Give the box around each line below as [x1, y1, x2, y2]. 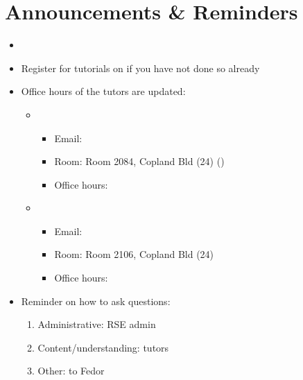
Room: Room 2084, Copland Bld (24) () [54, 154, 225, 169]
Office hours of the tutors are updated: [21, 84, 186, 98]
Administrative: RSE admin [37, 317, 156, 331]
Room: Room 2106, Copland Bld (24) [54, 247, 214, 261]
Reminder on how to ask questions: [21, 293, 171, 308]
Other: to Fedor [37, 363, 105, 378]
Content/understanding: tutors [37, 340, 169, 354]
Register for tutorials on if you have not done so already [21, 60, 260, 75]
